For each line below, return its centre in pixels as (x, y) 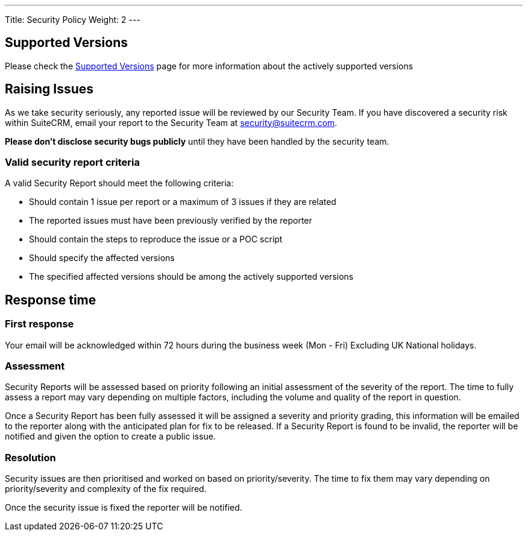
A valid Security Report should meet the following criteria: (119, 183)
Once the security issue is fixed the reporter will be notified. (124, 508)
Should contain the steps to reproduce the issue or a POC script (156, 239)
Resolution (30, 457)
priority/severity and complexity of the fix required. (106, 489)
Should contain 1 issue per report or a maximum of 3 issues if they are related (183, 202)
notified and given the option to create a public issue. (111, 437)
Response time (51, 300)
